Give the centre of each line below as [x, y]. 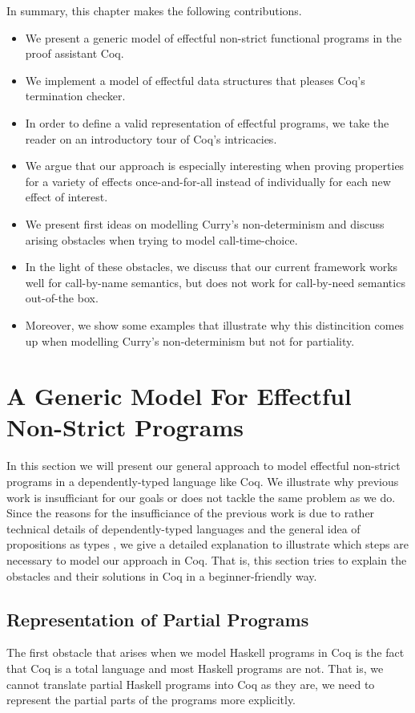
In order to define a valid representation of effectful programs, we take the [207, 122]
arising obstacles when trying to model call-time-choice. [161, 239]
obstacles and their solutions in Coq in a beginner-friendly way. [162, 575]
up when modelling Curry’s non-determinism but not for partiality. [190, 340]
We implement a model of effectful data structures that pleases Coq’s [195, 80]
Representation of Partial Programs [158, 619]
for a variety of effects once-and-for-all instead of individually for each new [208, 181]
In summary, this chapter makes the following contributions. [154, 10]
